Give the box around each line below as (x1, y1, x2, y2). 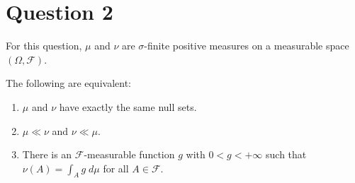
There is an (22, 147, 72, 162)
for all (103, 160, 129, 175)
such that (266, 147, 307, 162)
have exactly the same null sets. (59, 99, 197, 114)
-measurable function (84, 147, 175, 162)
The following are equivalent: (6, 76, 131, 90)
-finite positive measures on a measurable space (144, 38, 349, 53)
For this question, (6, 38, 82, 53)
